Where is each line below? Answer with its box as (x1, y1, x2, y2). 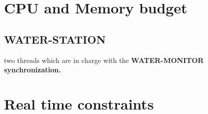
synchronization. (4, 64, 61, 75)
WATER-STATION (4, 31, 106, 47)
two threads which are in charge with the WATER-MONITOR (4, 55, 204, 65)
